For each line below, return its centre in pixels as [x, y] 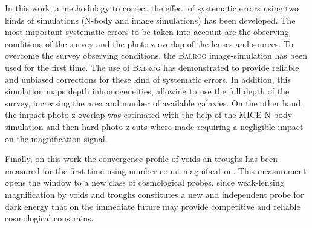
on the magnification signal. [56, 138]
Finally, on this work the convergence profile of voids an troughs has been [141, 159]
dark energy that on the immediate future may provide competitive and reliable [153, 206]
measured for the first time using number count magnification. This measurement [156, 170]
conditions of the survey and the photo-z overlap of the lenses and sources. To [149, 43]
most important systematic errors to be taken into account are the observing [147, 32]
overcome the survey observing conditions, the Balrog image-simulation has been [156, 55]
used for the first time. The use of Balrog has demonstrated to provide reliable [152, 67]
